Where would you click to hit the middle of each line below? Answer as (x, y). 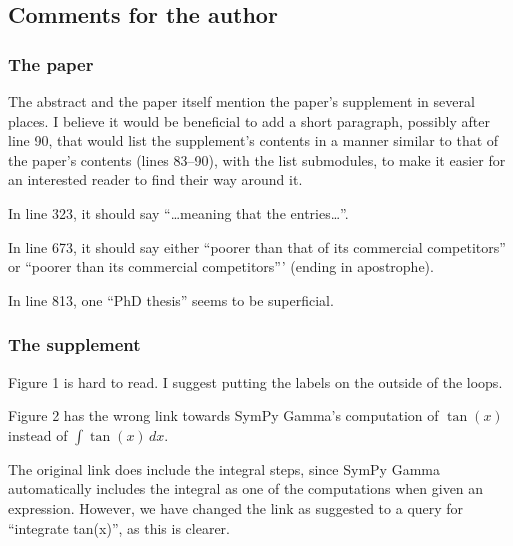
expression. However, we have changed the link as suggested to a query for (236, 507)
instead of (38, 434)
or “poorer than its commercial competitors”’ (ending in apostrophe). (221, 266)
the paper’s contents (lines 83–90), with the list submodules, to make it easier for (257, 159)
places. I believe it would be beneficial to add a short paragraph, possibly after (249, 120)
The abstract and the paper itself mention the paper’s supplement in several (241, 101)
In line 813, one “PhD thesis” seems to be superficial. (171, 299)
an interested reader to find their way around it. (155, 179)
